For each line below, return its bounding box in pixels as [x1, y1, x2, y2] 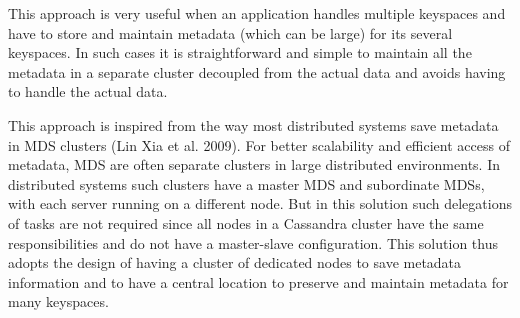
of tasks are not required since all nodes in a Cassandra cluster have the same [8, 212, 484, 233]
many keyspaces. [8, 291, 109, 312]
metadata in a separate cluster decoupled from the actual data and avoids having [8, 61, 506, 82]
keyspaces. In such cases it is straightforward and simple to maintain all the [8, 42, 472, 63]
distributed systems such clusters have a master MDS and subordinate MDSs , [8, 173, 485, 194]
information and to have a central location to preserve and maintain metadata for [8, 271, 509, 292]
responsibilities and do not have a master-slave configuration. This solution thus [8, 232, 498, 253]
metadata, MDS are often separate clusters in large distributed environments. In [8, 154, 500, 175]
